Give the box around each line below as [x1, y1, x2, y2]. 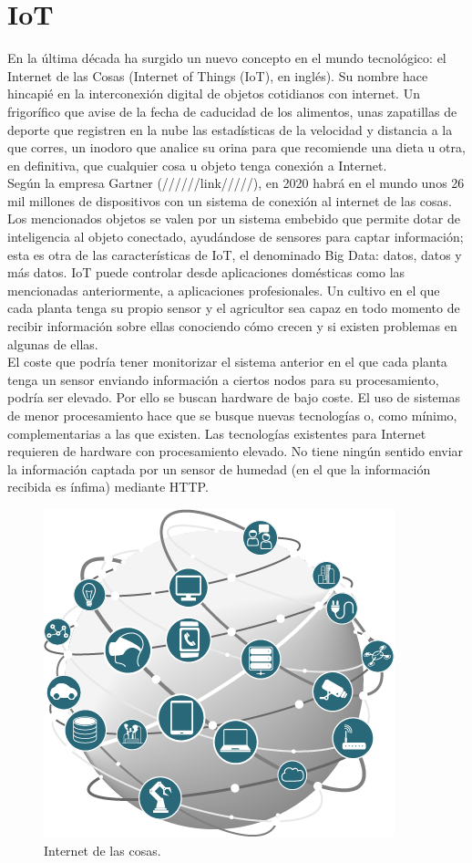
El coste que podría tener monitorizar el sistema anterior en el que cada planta [7, 352, 447, 371]
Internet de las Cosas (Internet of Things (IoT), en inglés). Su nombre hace [7, 66, 428, 85]
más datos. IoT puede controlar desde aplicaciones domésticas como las [7, 263, 405, 282]
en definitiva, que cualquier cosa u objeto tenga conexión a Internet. [7, 155, 387, 174]
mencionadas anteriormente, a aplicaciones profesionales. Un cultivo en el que [7, 280, 440, 299]
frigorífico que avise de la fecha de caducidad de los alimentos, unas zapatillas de [7, 101, 457, 120]
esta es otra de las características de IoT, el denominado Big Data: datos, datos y [7, 244, 462, 264]
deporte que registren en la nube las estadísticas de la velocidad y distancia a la [7, 120, 453, 139]
